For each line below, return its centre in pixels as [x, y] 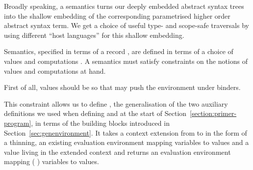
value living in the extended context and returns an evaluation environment [117, 152]
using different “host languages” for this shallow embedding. [94, 35]
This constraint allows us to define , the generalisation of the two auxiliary [116, 103]
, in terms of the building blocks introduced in [100, 123]
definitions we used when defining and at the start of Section [95, 113]
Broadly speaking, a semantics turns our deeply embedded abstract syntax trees [124, 6]
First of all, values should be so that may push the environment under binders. [122, 87]
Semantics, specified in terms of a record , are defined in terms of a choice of [119, 51]
